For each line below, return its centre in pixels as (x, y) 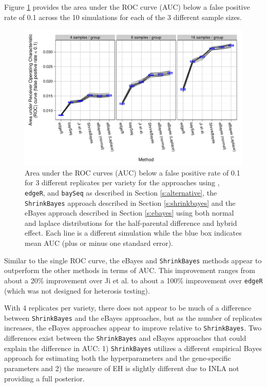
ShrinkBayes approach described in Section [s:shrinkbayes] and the (130, 202)
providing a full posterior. (44, 378)
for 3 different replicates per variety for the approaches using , (122, 182)
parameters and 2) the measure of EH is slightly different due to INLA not (122, 368)
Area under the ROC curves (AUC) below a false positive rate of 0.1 (132, 172)
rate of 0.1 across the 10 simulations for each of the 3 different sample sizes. (123, 17)
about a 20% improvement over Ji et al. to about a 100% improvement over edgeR (133, 280)
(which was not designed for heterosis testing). (77, 290)
